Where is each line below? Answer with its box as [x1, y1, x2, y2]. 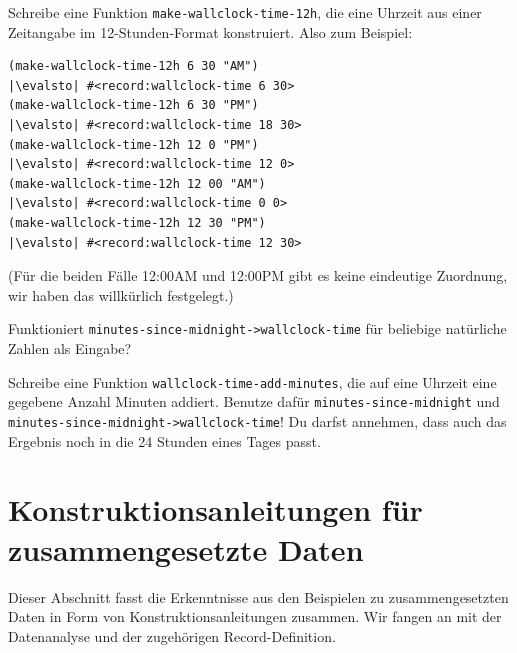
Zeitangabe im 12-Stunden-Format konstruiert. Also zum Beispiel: [8, 21, 413, 42]
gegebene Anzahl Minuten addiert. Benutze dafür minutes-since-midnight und [8, 391, 500, 412]
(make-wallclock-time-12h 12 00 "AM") [8, 176, 266, 191]
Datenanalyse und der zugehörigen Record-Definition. [8, 625, 336, 646]
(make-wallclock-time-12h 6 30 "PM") [8, 98, 259, 113]
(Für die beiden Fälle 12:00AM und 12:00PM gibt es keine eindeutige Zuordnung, [8, 265, 508, 286]
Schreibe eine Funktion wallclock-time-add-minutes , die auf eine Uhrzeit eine [8, 371, 497, 392]
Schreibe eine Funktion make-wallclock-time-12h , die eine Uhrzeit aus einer [8, 2, 482, 22]
